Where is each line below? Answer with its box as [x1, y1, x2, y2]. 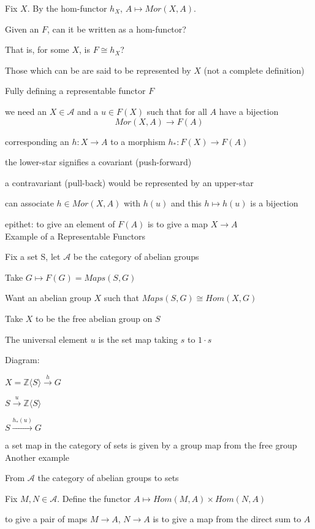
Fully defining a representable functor [5, 84, 146, 97]
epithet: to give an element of [5, 217, 115, 230]
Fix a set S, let [5, 250, 61, 263]
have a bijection [219, 104, 279, 117]
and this [171, 197, 202, 210]
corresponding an [5, 135, 69, 147]
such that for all [146, 104, 207, 117]
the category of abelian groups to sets [37, 471, 179, 484]
